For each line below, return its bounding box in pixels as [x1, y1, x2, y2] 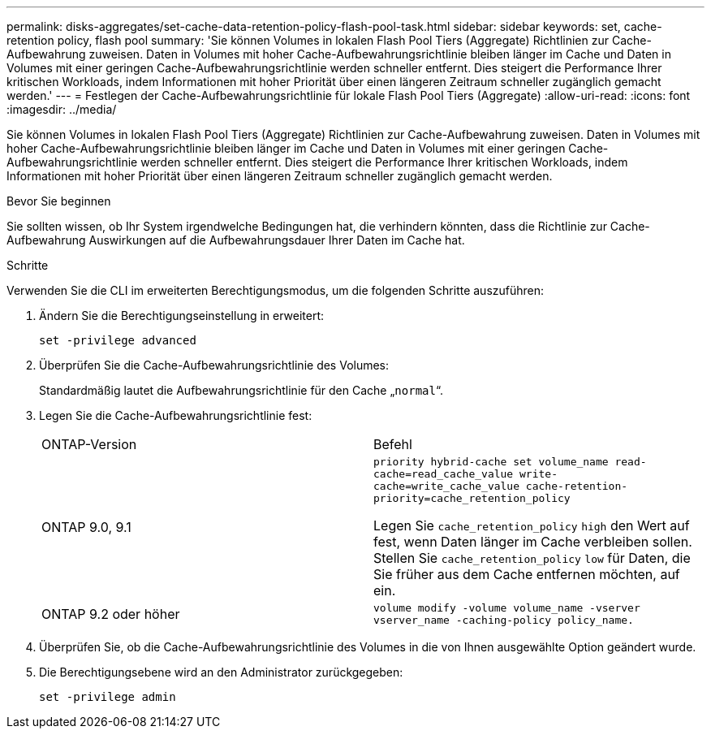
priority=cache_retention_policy [373, 492, 571, 504]
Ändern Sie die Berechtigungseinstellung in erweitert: [39, 309, 325, 322]
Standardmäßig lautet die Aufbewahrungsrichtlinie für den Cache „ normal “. [39, 383, 443, 397]
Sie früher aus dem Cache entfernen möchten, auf [373, 566, 680, 582]
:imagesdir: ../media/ [6, 102, 117, 116]
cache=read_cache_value [373, 468, 514, 480]
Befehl [373, 436, 412, 452]
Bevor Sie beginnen [6, 194, 111, 208]
